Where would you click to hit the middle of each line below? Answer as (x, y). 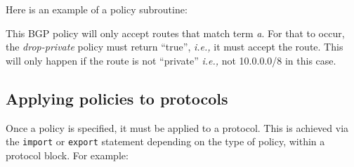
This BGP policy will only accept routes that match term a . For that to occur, (175, 33)
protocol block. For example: (67, 155)
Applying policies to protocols (117, 98)
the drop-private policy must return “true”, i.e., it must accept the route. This (175, 47)
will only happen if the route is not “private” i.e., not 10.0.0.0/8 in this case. (171, 60)
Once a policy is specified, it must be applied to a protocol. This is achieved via (177, 127)
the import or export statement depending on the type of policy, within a (165, 141)
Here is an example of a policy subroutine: (97, 9)
